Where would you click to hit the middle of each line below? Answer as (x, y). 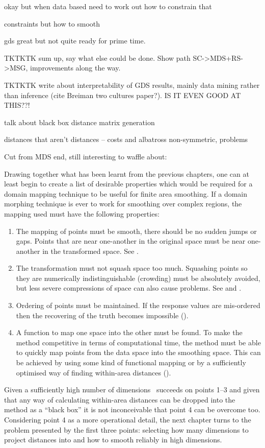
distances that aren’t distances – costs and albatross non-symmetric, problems (126, 139)
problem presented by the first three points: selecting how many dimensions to (126, 429)
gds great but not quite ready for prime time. (75, 41)
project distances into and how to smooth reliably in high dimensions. (113, 440)
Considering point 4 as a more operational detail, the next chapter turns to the (128, 419)
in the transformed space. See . (91, 251)
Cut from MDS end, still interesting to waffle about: (86, 156)
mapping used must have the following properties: (82, 213)
